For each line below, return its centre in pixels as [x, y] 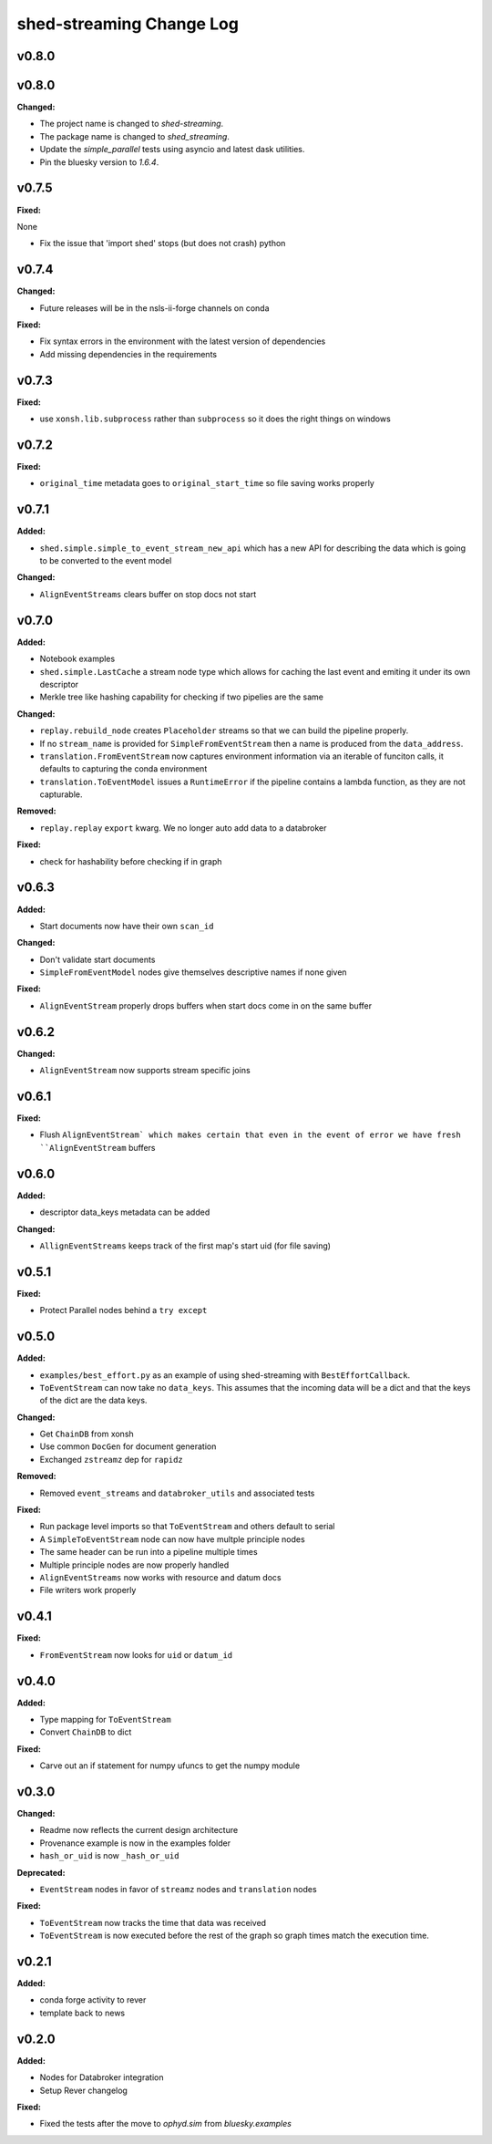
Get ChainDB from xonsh [87, 1434]
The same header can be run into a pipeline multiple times [149, 1552]
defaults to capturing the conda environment [123, 769]
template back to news [82, 2013]
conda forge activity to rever [93, 2000]
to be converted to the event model [106, 561]
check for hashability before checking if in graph [131, 861]
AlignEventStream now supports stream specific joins [145, 1071]
